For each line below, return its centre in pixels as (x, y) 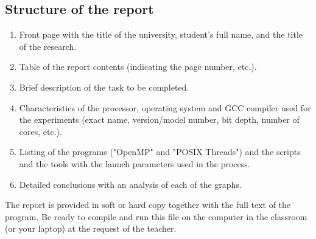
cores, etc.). (40, 131)
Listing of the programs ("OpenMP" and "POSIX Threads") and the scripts (160, 152)
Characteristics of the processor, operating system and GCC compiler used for (165, 107)
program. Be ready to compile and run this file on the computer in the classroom (156, 216)
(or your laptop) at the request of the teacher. (91, 228)
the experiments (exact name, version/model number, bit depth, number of (159, 120)
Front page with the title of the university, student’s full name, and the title (161, 34)
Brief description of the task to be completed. (104, 87)
